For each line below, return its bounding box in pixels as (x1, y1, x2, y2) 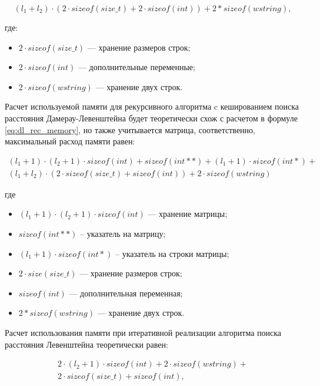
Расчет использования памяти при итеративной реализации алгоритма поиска (5, 326, 282, 338)
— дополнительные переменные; (78, 61, 195, 73)
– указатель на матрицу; (80, 227, 166, 239)
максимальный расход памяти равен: (5, 135, 135, 147)
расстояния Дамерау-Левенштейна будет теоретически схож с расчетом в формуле (5, 111, 298, 124)
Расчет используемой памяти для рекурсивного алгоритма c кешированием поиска (5, 100, 299, 113)
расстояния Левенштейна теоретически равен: (5, 338, 168, 350)
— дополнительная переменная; (69, 286, 183, 299)
